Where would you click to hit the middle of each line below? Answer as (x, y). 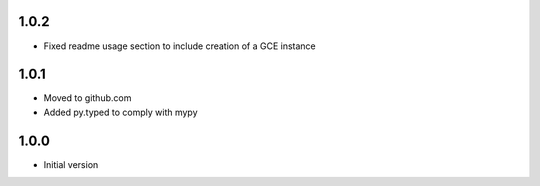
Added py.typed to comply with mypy (121, 112)
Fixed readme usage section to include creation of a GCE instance (180, 46)
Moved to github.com (87, 98)
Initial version (71, 164)
